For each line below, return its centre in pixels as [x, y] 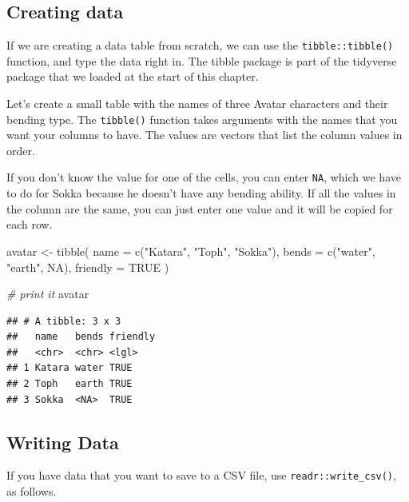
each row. [30, 224]
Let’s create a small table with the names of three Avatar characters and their [197, 104]
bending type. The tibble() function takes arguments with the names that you [202, 119]
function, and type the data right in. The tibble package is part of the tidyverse [202, 60]
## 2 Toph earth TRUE [69, 384]
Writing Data [63, 442]
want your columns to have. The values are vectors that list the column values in [204, 135]
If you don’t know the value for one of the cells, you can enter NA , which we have [204, 177]
